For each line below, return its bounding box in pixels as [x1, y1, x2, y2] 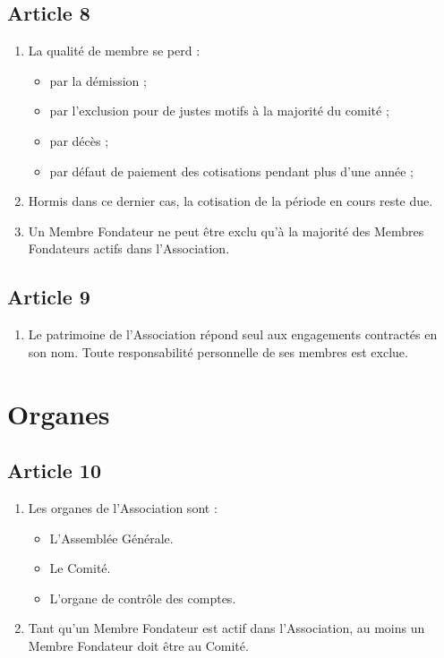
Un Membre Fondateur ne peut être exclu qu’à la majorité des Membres [28, 221, 424, 240]
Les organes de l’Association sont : [28, 498, 218, 517]
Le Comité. [49, 559, 111, 577]
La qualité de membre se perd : [28, 41, 201, 60]
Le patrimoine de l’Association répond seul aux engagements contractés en [28, 325, 438, 344]
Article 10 [7, 457, 101, 484]
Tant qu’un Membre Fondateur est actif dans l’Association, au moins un [28, 619, 425, 637]
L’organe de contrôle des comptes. [49, 588, 236, 607]
